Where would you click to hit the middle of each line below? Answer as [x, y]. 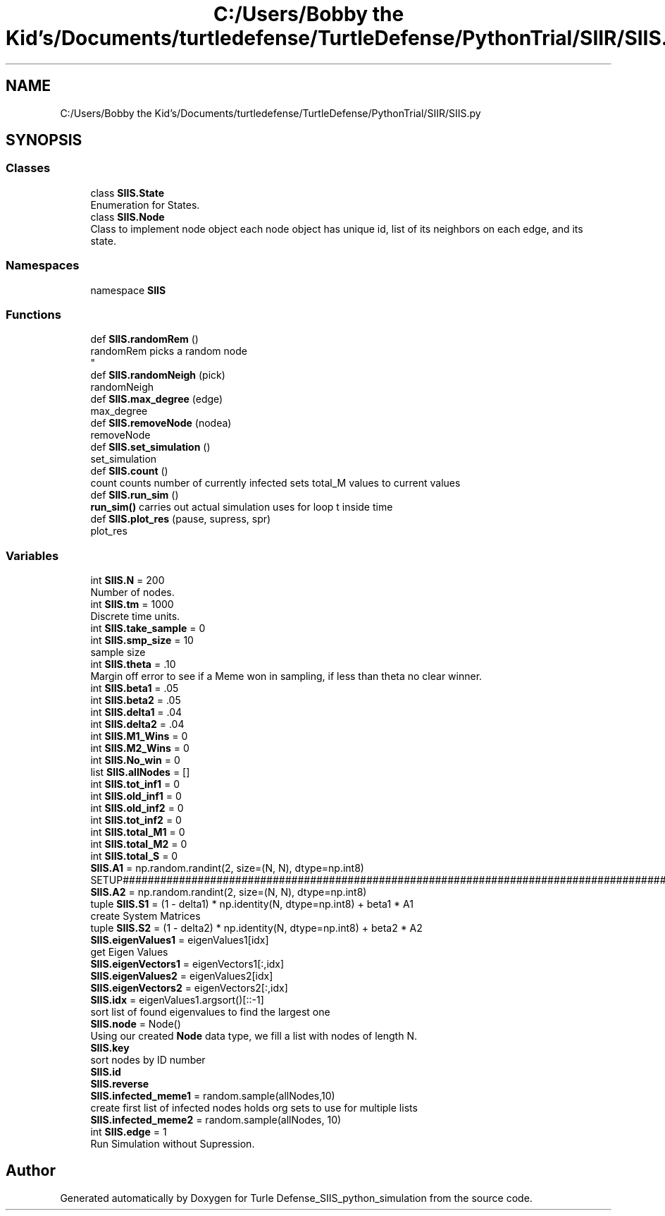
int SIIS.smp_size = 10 [142, 640]
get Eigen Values [129, 952]
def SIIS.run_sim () [135, 495]
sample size [118, 652]
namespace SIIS [128, 290]
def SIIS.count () [129, 471]
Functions [33, 314]
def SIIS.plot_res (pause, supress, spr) [181, 519]
